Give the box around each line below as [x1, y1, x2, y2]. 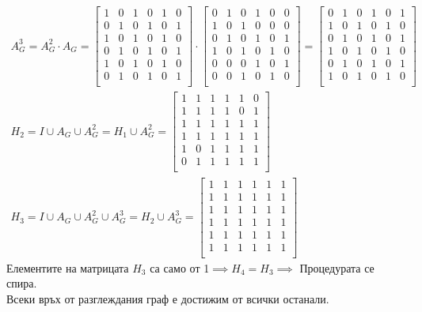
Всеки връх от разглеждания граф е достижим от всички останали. [6, 290, 329, 306]
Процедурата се [299, 259, 374, 276]
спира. [6, 275, 37, 291]
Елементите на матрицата [6, 259, 129, 276]
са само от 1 [150, 259, 210, 276]
